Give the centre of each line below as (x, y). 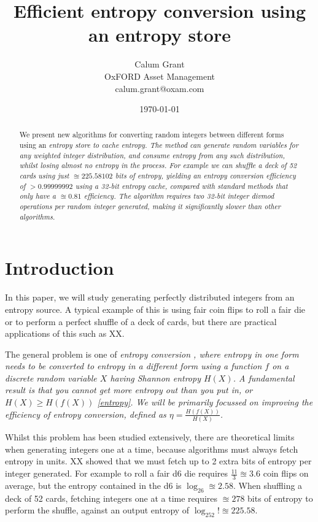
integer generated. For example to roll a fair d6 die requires (116, 473)
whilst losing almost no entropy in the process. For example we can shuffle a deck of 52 (158, 165)
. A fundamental (264, 378)
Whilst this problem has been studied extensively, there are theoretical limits (150, 437)
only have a (38, 196)
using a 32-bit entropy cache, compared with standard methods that (181, 186)
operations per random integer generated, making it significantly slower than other (150, 206)
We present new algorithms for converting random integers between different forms (152, 135)
